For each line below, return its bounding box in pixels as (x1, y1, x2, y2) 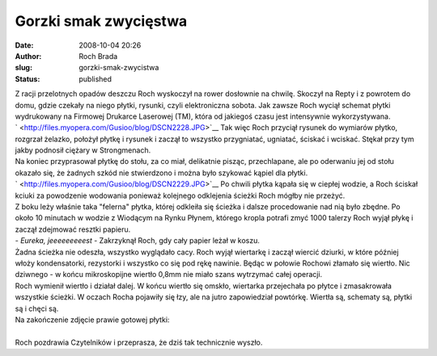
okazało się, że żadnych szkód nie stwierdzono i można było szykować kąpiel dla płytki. (15, 168, 308, 178)
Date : (15, 40, 34, 50)
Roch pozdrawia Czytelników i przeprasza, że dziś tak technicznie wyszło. (15, 337, 263, 347)
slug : (15, 63, 32, 73)
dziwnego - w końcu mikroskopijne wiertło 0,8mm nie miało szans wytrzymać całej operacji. (15, 270, 323, 279)
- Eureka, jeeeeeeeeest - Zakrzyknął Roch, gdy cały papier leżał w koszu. (15, 236, 261, 245)
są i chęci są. (15, 304, 59, 313)
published (78, 73, 112, 84)
